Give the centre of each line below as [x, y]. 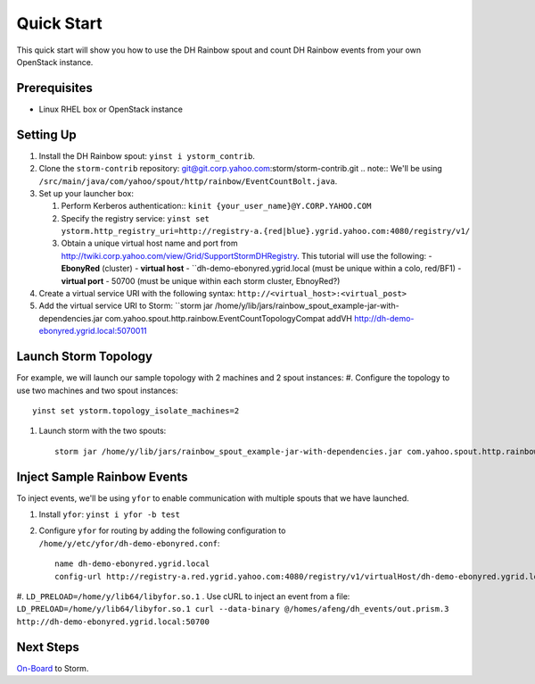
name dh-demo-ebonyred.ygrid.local [132, 564]
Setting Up [47, 134]
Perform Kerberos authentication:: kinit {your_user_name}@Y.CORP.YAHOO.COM [216, 206]
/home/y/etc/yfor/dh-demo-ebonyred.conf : [129, 543]
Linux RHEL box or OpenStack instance [111, 109]
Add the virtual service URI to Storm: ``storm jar [126, 306]
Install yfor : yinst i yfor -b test [109, 514]
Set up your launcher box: [86, 193]
